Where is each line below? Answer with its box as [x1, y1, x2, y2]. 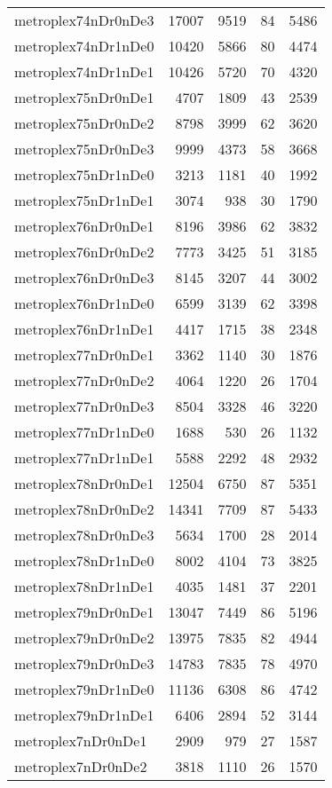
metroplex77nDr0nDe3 [14, 396, 154, 416]
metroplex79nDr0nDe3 [14, 653, 154, 674]
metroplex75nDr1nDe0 [14, 164, 154, 185]
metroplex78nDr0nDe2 [14, 499, 154, 519]
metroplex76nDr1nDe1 [14, 319, 154, 339]
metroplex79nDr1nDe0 [14, 679, 154, 699]
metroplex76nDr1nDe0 [14, 293, 154, 313]
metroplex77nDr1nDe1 [14, 447, 154, 468]
